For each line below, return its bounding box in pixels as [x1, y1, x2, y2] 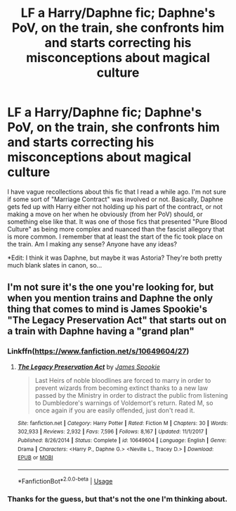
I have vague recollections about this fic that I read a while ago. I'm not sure [7, 187, 227, 196]
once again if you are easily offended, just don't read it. [34, 406, 195, 415]
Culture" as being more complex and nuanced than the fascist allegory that [7, 225, 225, 233]
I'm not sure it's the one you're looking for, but [7, 282, 214, 294]
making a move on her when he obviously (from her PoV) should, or [7, 210, 203, 218]
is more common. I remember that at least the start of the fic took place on [7, 232, 223, 241]
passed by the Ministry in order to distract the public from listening [34, 391, 228, 399]
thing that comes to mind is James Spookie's [7, 303, 208, 315]
